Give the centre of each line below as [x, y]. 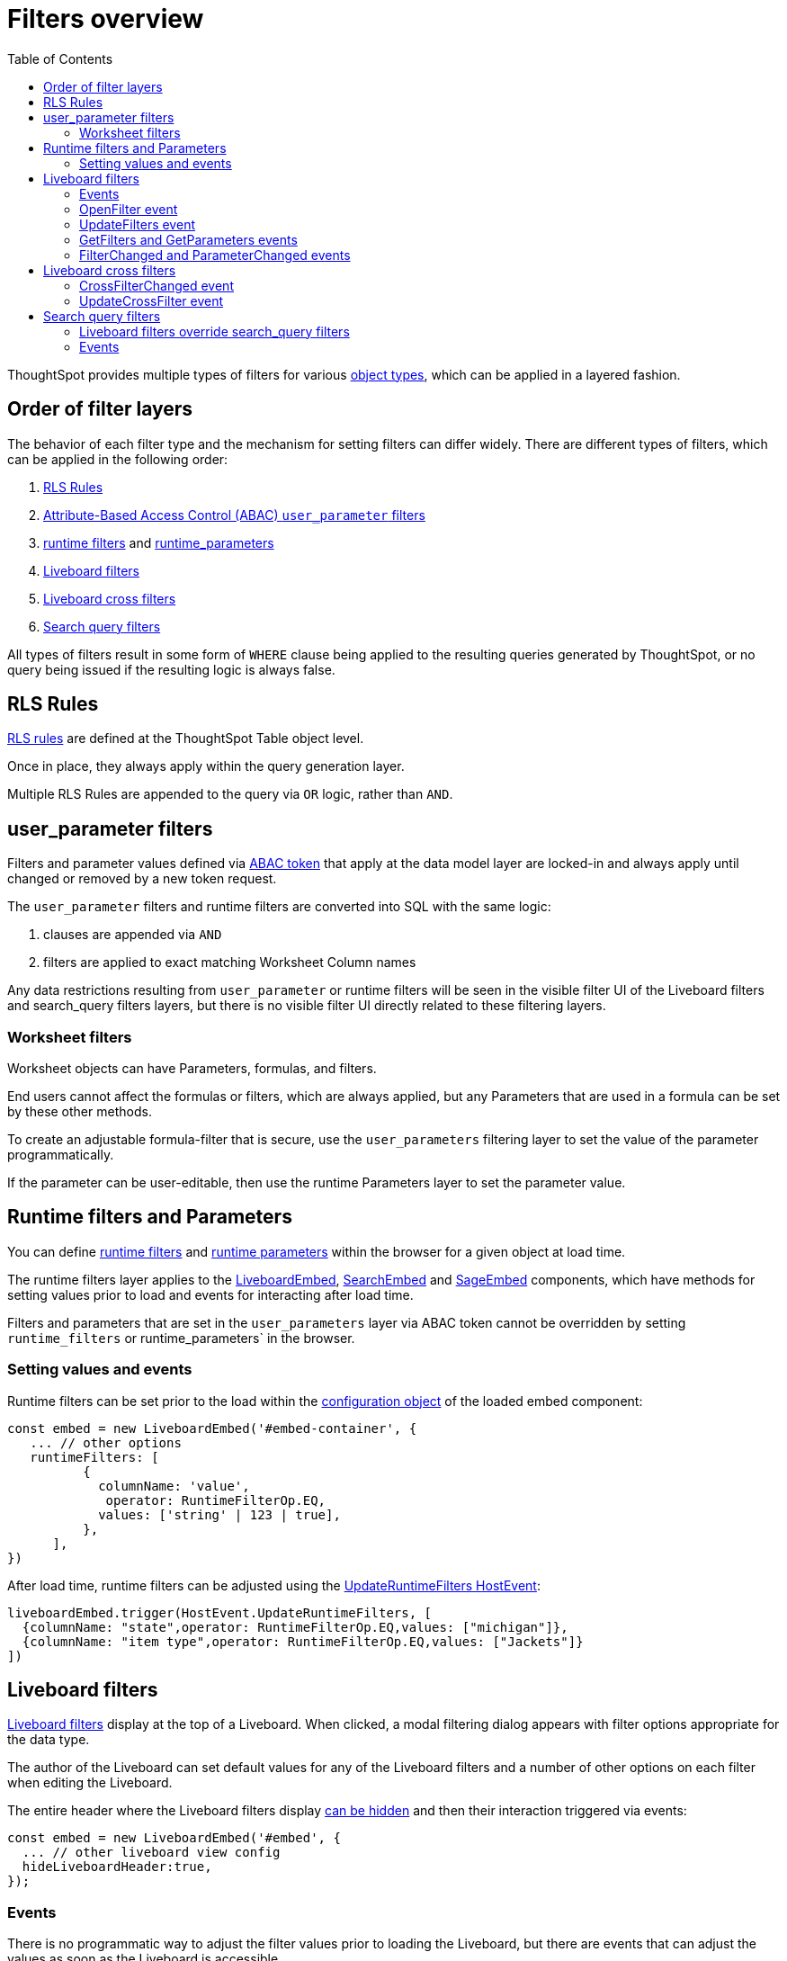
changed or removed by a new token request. [142, 879]
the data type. [49, 1740]
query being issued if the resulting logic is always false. [171, 669]
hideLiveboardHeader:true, [117, 1867]
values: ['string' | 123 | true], [219, 1514]
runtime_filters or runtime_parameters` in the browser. [181, 1338]
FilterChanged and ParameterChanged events [215, 255]
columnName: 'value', [174, 1486]
